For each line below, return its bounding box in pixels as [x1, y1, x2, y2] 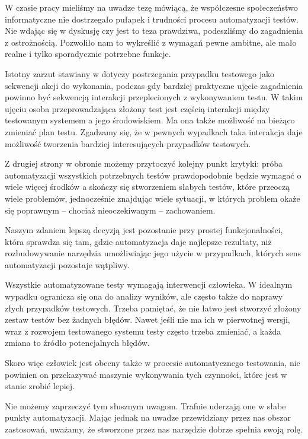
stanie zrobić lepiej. [5, 380, 75, 392]
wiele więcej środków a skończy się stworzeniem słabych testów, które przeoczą [5, 180, 290, 193]
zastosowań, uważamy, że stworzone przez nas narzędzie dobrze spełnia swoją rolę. [5, 423, 303, 435]
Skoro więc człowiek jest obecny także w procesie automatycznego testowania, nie [5, 357, 300, 369]
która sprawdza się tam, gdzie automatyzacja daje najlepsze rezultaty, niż [5, 235, 272, 247]
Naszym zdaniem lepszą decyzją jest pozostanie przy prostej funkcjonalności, [5, 224, 283, 236]
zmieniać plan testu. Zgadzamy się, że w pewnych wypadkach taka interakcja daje [5, 125, 303, 138]
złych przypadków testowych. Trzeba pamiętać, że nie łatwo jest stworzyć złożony [5, 301, 301, 314]
